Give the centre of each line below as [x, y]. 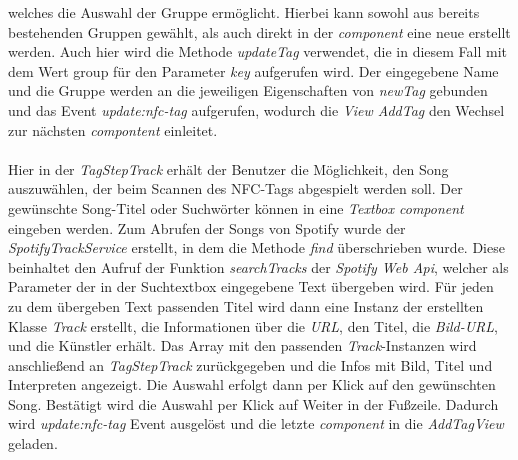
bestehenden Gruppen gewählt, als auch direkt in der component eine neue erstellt [259, 31]
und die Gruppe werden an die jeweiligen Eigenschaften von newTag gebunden [248, 90]
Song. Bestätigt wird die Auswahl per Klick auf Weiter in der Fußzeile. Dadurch [253, 403]
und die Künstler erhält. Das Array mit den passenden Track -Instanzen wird [242, 345]
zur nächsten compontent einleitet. [113, 129]
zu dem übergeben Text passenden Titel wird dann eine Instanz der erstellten [246, 305]
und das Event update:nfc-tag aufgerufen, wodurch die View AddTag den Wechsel [256, 109]
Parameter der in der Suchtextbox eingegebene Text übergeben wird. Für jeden [251, 286]
